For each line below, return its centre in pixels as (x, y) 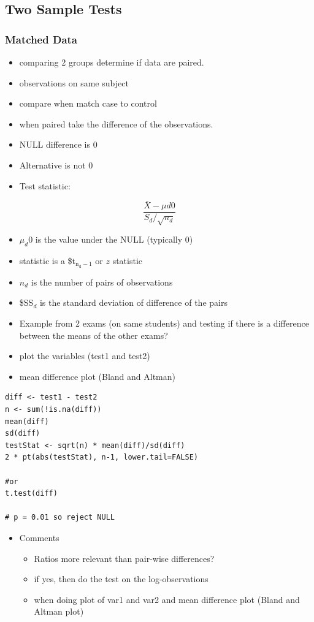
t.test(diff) (31, 494)
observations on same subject (74, 82)
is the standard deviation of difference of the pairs (133, 302)
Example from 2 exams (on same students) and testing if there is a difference (164, 323)
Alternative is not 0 (56, 165)
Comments (39, 537)
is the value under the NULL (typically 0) (114, 239)
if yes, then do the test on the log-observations (121, 579)
